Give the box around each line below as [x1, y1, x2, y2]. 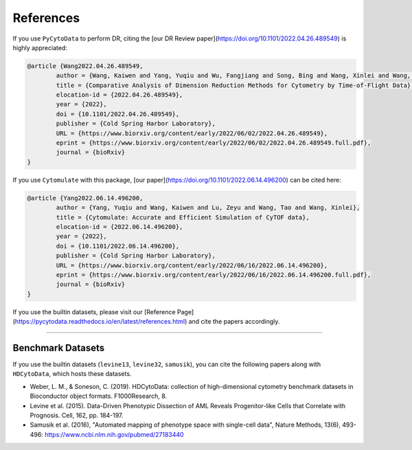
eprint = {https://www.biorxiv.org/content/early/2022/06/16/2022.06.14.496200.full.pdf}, [56, 271, 371, 279]
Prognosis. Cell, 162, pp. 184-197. [30, 411, 124, 419]
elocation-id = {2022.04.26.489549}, [56, 91, 183, 99]
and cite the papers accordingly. [188, 318, 280, 326]
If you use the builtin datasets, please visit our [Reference [12, 307, 176, 316]
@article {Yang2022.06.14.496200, [27, 194, 144, 202]
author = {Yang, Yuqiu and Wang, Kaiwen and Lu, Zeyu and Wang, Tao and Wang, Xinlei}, [56, 204, 360, 212]
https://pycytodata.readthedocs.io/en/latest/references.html [14, 318, 185, 326]
